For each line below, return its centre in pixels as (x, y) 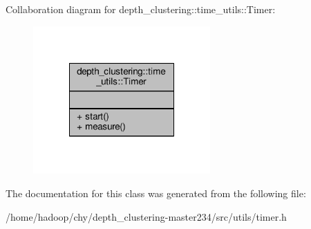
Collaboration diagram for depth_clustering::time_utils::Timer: (141, 9)
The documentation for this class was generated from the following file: (156, 193)
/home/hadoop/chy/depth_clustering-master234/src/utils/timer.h (146, 216)
